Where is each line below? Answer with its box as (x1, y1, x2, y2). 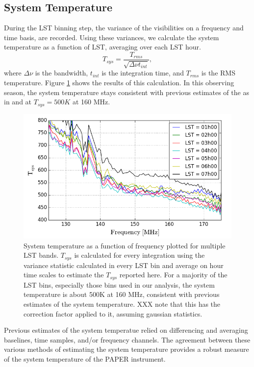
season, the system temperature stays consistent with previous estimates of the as (4, 87, 249, 97)
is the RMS (201, 68, 235, 78)
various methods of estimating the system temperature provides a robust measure (4, 344, 249, 354)
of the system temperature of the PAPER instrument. (4, 353, 166, 364)
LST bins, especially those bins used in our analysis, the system (24, 279, 215, 290)
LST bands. (24, 250, 59, 260)
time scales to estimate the (24, 269, 104, 280)
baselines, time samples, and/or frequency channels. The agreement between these (4, 334, 251, 344)
